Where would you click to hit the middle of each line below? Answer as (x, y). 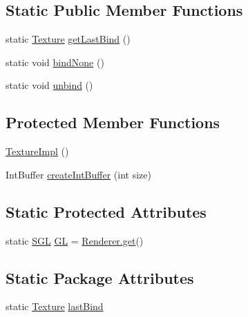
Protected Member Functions (113, 122)
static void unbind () (49, 85)
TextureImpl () (37, 151)
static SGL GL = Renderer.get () (75, 240)
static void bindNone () (55, 62)
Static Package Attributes (100, 277)
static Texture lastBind (55, 306)
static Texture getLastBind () (68, 39)
